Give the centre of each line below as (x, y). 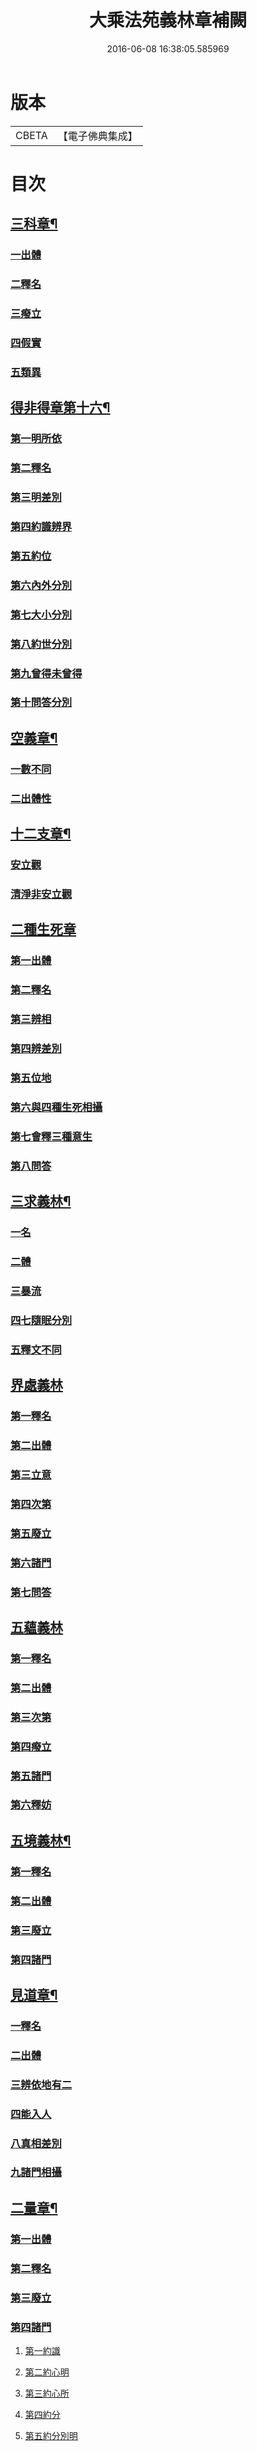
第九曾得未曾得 (46, 673)
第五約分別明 (51, 2435)
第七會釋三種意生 (51, 1136)
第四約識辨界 (41, 526)
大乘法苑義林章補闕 (167, 20)
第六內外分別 (41, 585)
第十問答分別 (41, 703)
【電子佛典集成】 (97, 136)
